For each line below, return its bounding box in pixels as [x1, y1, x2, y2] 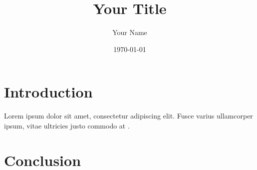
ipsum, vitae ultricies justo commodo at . [4, 120, 130, 130]
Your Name [112, 27, 147, 37]
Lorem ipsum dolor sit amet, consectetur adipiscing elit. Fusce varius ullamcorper [4, 110, 253, 121]
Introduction [4, 81, 93, 102]
